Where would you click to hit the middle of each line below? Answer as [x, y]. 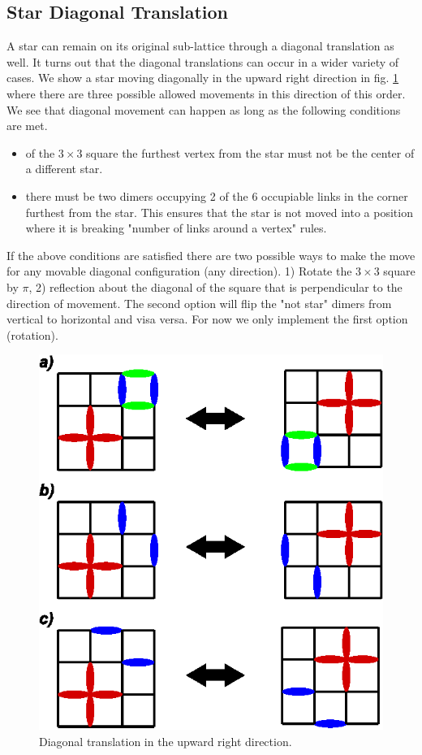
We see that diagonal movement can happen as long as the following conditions [204, 109]
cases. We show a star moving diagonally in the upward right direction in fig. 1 [203, 78]
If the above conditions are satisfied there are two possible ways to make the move [211, 255]
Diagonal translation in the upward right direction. [166, 741]
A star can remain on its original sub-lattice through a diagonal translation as [200, 46]
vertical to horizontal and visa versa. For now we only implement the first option [207, 319]
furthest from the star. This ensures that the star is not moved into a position [219, 212]
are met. [27, 126]
